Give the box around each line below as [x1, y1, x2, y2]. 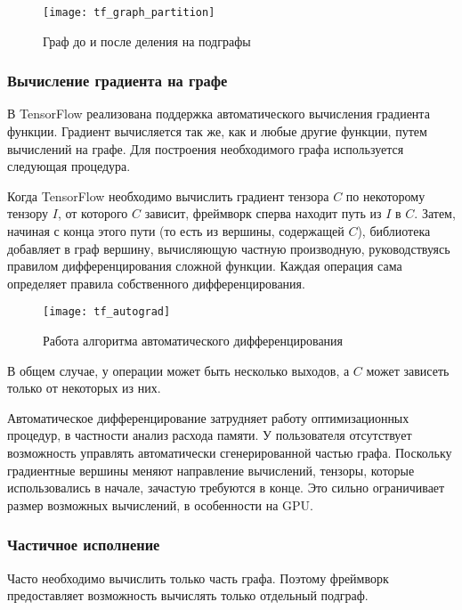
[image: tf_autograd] [43, 305, 171, 319]
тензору [7, 204, 49, 223]
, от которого [57, 204, 128, 223]
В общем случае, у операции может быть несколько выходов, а [7, 361, 350, 379]
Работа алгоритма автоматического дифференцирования [43, 331, 344, 350]
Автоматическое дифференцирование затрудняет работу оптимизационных [7, 408, 409, 427]
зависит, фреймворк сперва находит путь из [144, 204, 382, 223]
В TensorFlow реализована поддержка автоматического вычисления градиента [7, 104, 430, 123]
